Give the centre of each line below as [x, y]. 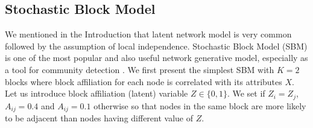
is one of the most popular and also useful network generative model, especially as [156, 58]
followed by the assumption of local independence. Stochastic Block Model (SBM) [156, 46]
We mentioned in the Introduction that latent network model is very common [148, 34]
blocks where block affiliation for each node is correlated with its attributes [144, 81]
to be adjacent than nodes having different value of [99, 118]
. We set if [246, 93]
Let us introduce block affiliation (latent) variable [96, 93]
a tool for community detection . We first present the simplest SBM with [140, 69]
